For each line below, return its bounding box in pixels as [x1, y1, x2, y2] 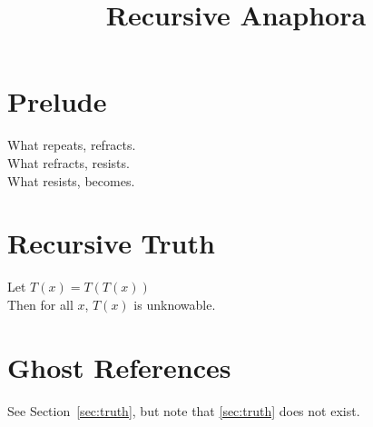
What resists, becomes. [7, 171, 135, 190]
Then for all [7, 294, 74, 313]
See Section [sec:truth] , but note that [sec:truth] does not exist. [7, 401, 360, 420]
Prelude [7, 83, 107, 120]
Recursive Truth [7, 224, 215, 262]
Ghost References [7, 348, 231, 385]
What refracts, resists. [7, 153, 130, 172]
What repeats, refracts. [7, 135, 136, 154]
